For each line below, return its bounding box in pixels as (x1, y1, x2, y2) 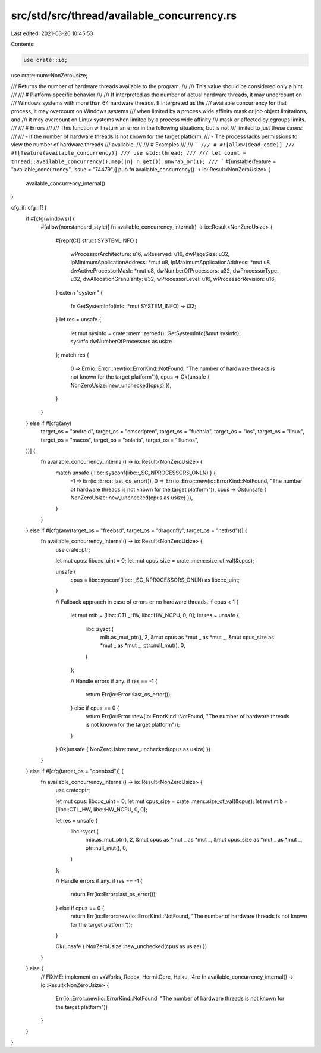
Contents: (11, 40, 35, 48)
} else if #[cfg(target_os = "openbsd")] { (26, 767, 124, 774)
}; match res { (55, 351, 89, 358)
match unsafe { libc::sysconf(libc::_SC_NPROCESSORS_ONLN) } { (55, 469, 216, 476)
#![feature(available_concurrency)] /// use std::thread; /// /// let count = (11, 149, 247, 157)
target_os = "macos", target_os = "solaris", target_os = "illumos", (40, 436, 199, 443)
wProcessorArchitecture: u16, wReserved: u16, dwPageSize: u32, (70, 250, 230, 257)
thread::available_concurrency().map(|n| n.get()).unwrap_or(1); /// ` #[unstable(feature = (11, 158, 276, 165)
